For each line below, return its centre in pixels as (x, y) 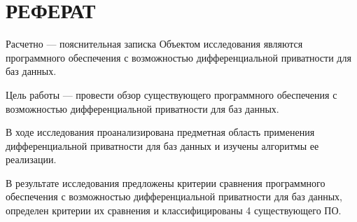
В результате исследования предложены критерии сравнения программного (166, 182)
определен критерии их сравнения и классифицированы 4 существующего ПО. (174, 210)
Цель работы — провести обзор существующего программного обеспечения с (171, 94)
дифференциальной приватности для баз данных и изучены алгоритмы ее (162, 145)
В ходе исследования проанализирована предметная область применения (160, 132)
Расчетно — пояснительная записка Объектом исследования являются (154, 44)
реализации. (31, 159)
